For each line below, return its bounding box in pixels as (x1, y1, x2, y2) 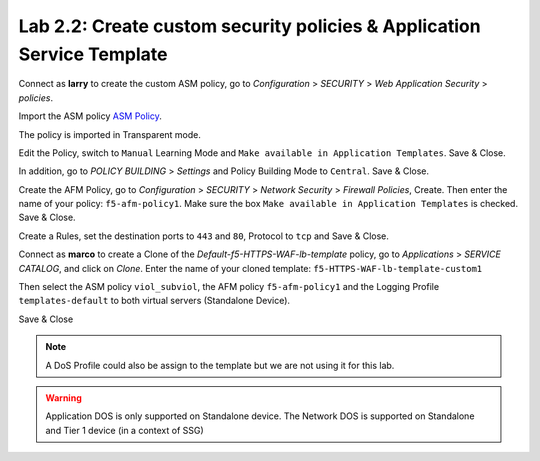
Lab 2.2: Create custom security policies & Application (18, 15, 481, 37)
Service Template (18, 43, 168, 65)
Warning (45, 391, 82, 404)
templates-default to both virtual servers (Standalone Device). (18, 295, 290, 307)
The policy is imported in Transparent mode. (18, 128, 202, 140)
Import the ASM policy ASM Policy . (18, 110, 162, 122)
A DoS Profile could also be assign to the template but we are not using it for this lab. (45, 359, 395, 371)
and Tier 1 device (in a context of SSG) (45, 424, 204, 436)
